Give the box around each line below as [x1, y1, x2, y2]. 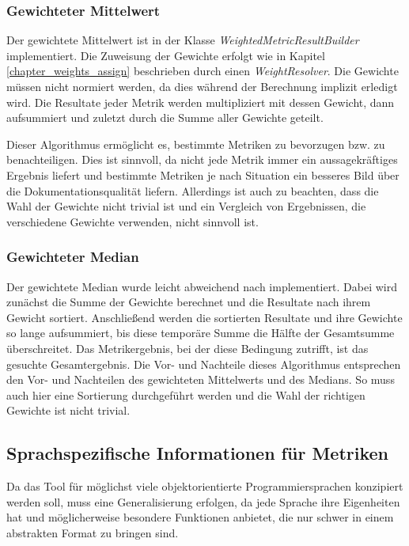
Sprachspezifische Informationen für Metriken [6, 441, 388, 465]
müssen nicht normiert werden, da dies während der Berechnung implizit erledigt [6, 78, 398, 94]
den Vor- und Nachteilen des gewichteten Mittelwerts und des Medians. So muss [6, 371, 395, 388]
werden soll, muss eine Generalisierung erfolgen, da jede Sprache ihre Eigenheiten [6, 493, 400, 510]
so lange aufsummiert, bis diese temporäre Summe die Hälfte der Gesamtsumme [6, 324, 395, 341]
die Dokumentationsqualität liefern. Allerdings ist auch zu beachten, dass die [6, 182, 379, 199]
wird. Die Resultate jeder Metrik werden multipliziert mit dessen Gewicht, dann [6, 93, 395, 110]
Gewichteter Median [6, 247, 139, 267]
